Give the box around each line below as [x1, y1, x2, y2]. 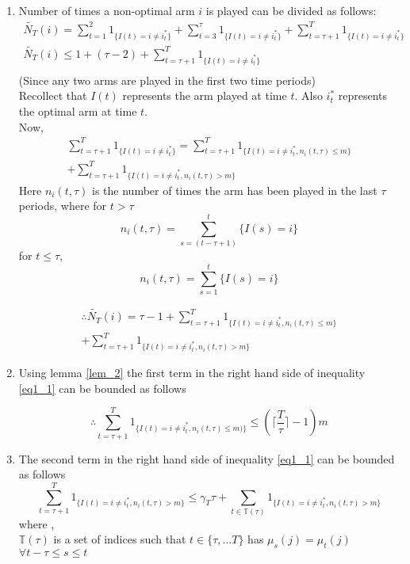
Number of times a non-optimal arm [18, 2, 195, 18]
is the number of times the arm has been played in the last [92, 181, 377, 198]
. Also [294, 87, 323, 104]
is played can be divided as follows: [205, 2, 377, 18]
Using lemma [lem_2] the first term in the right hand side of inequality [18, 364, 366, 381]
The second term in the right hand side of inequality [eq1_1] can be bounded [18, 450, 395, 467]
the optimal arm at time [18, 102, 137, 119]
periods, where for [18, 197, 107, 214]
